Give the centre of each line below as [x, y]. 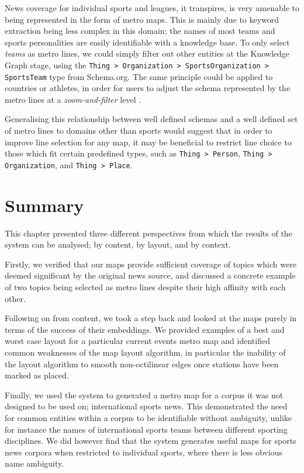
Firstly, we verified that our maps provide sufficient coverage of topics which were [151, 264]
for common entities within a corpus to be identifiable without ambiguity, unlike [148, 418]
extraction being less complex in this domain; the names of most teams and [140, 31]
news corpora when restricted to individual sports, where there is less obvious [144, 452]
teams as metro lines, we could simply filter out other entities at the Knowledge [147, 53]
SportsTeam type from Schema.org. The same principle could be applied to [139, 76]
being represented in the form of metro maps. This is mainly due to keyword [142, 19]
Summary [44, 205]
